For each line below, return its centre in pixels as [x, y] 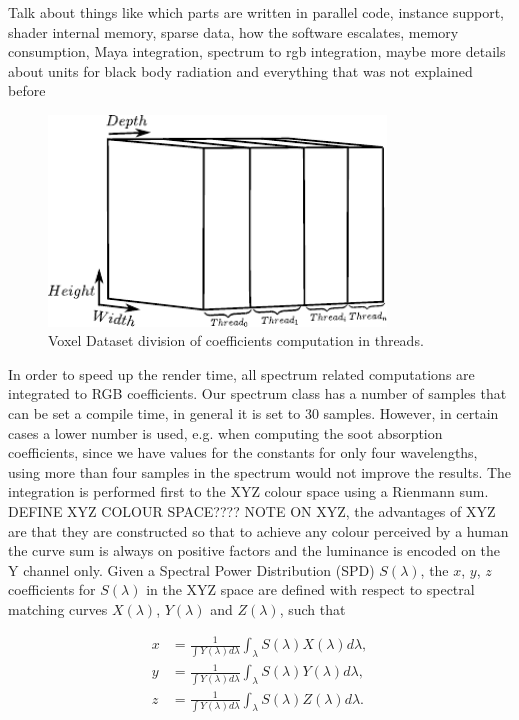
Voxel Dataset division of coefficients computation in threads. [236, 340]
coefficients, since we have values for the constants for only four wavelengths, [243, 452]
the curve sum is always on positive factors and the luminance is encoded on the [254, 550]
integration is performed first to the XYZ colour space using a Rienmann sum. [248, 491]
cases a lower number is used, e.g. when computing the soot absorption [225, 432]
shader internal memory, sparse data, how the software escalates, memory [233, 31]
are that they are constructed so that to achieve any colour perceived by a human [258, 530]
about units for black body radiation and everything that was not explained [240, 70]
